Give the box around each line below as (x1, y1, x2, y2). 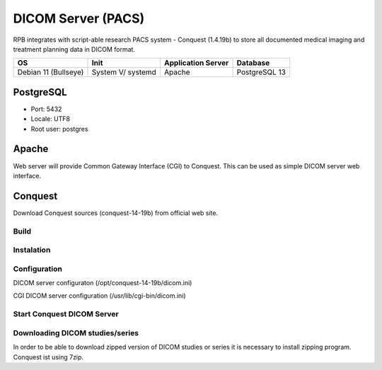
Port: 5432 (30, 105, 62, 113)
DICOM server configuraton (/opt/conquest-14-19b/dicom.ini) (13, 279, 192, 287)
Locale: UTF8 (30, 115, 71, 123)
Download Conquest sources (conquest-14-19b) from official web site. (13, 209, 219, 217)
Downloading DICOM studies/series (13, 328, 139, 337)
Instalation (13, 245, 51, 255)
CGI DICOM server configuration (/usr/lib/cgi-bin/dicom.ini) (13, 291, 187, 300)
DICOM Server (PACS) (13, 11, 145, 26)
